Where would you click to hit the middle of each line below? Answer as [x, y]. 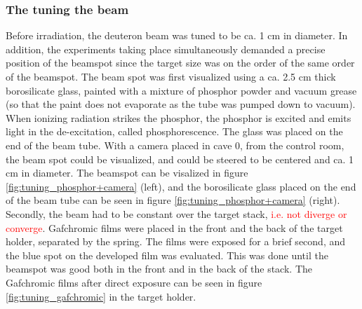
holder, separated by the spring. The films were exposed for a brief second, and [176, 241]
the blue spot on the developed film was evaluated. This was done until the [167, 255]
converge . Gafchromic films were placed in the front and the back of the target [174, 227]
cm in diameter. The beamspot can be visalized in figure [127, 173]
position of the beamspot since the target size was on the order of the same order [180, 63]
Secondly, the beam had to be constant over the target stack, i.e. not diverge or [176, 213]
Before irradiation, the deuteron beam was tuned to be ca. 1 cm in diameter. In [177, 35]
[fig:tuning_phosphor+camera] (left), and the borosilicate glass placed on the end [181, 186]
